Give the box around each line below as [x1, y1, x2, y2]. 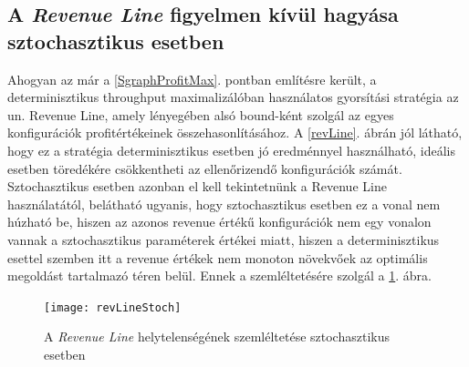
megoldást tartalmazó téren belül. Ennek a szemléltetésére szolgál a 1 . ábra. [7, 266, 432, 285]
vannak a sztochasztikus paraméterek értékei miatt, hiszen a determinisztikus [7, 229, 440, 249]
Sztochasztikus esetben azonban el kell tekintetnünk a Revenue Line [7, 177, 387, 196]
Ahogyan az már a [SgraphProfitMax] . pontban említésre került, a [7, 69, 377, 88]
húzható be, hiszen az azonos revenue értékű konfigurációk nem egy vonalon [7, 212, 432, 231]
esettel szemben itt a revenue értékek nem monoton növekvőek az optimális [7, 248, 428, 267]
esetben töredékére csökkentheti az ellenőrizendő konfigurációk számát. [7, 158, 402, 178]
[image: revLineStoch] [44, 301, 182, 314]
